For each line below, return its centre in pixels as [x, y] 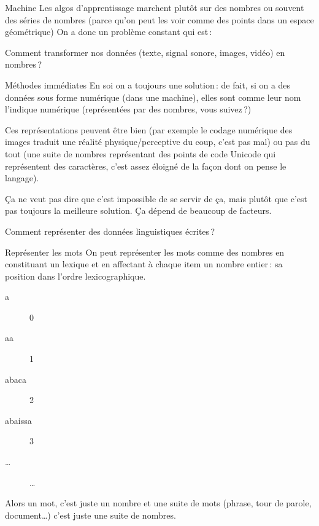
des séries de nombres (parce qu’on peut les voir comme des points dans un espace [159, 19]
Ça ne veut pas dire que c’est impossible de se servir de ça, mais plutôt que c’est [156, 198]
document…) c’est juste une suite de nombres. [90, 515]
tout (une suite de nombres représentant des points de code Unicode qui [140, 153]
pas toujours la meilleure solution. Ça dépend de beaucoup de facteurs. [138, 210]
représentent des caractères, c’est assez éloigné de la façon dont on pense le [146, 166]
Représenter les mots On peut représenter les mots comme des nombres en [145, 252]
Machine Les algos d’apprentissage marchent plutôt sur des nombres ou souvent [155, 7]
